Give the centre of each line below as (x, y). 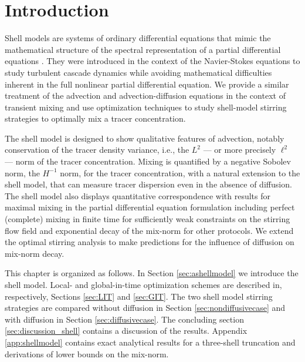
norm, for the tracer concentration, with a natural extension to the (180, 172)
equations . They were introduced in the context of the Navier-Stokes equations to (152, 61)
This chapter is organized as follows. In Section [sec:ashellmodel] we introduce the (152, 273)
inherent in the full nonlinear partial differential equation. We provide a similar (147, 84)
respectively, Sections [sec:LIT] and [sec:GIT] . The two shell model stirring (139, 296)
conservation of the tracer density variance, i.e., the (97, 150)
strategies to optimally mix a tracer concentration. (95, 118)
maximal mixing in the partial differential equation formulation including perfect (150, 207)
